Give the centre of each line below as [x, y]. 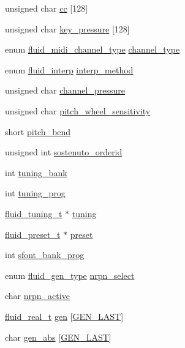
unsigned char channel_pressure [65, 90]
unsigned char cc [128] [47, 8]
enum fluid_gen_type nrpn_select [70, 275]
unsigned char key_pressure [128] [67, 28]
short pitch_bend [38, 131]
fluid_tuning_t [34, 213]
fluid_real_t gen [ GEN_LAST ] [64, 316]
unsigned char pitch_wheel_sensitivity [78, 110]
